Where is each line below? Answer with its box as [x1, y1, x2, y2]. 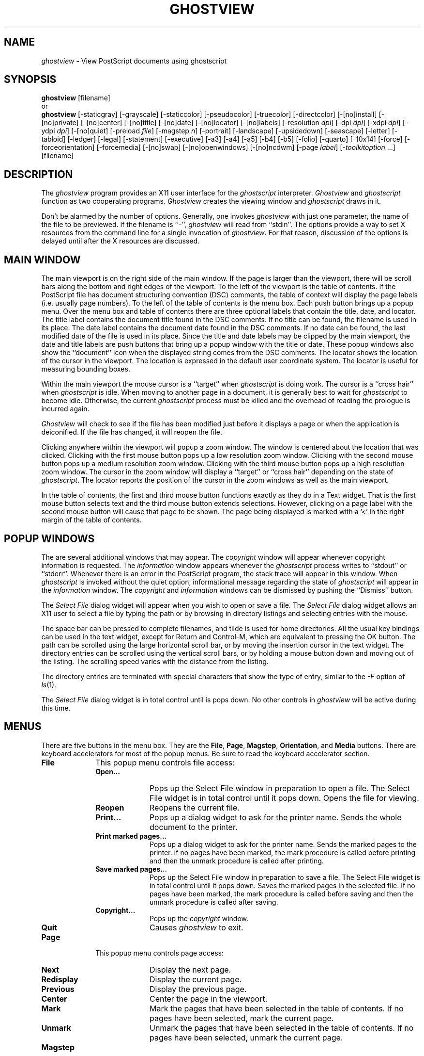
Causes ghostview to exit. [149, 922, 243, 932]
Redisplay [41, 974, 78, 984]
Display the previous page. [149, 984, 247, 994]
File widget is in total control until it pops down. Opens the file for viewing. [149, 793, 419, 803]
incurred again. [41, 405, 90, 413]
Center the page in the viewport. [149, 993, 268, 1004]
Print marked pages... [95, 831, 167, 840]
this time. [41, 703, 71, 712]
